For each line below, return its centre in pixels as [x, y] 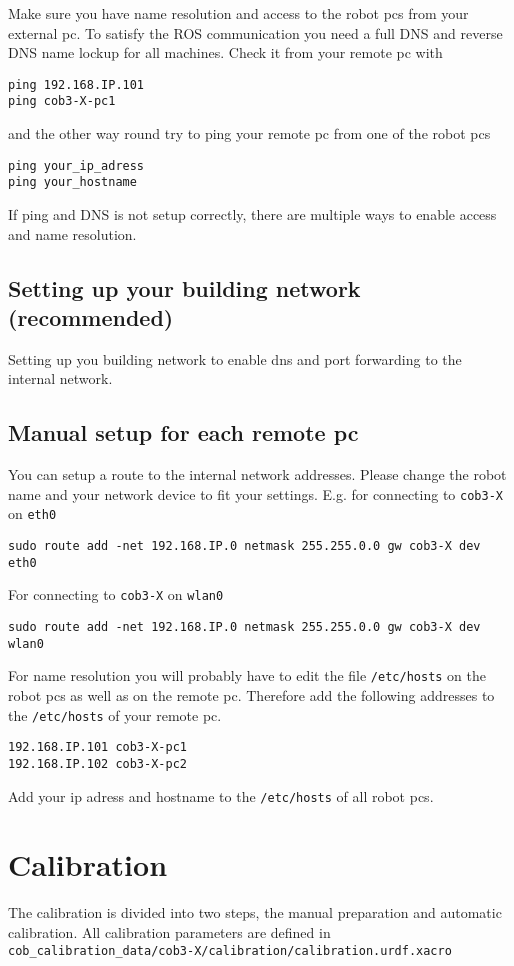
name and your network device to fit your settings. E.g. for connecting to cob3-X [255, 493]
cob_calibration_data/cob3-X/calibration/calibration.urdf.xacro [230, 950]
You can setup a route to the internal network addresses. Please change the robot [257, 474]
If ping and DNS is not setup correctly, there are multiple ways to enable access [252, 214]
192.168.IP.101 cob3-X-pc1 [97, 747]
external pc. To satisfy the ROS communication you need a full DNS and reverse [255, 32]
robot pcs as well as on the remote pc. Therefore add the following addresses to [251, 695]
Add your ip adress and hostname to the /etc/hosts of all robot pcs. [221, 795]
